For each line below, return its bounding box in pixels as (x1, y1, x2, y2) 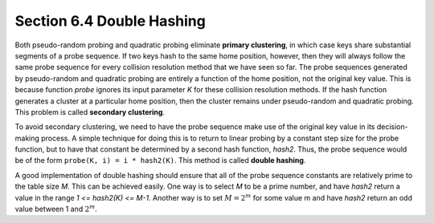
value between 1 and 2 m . (14, 203, 98, 214)
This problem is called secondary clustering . (14, 107, 165, 116)
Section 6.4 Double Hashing (14, 12, 207, 30)
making (14, 133, 40, 143)
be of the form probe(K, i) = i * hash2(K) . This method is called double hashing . (14, 156, 306, 165)
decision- (376, 122, 409, 132)
